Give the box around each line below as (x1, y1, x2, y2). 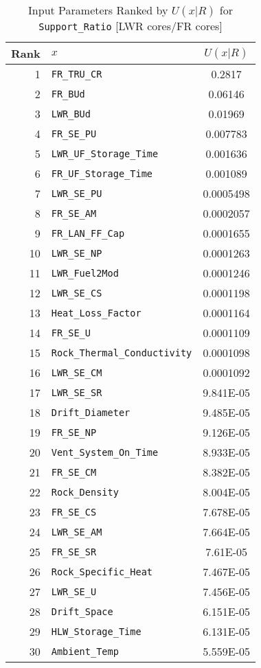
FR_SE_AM (51, 207, 97, 219)
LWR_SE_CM (51, 367, 102, 378)
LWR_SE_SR (51, 387, 102, 398)
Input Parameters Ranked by (28, 2, 168, 18)
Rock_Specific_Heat (51, 566, 153, 577)
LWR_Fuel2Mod (51, 267, 119, 279)
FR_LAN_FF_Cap (51, 227, 125, 239)
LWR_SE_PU (51, 187, 102, 199)
